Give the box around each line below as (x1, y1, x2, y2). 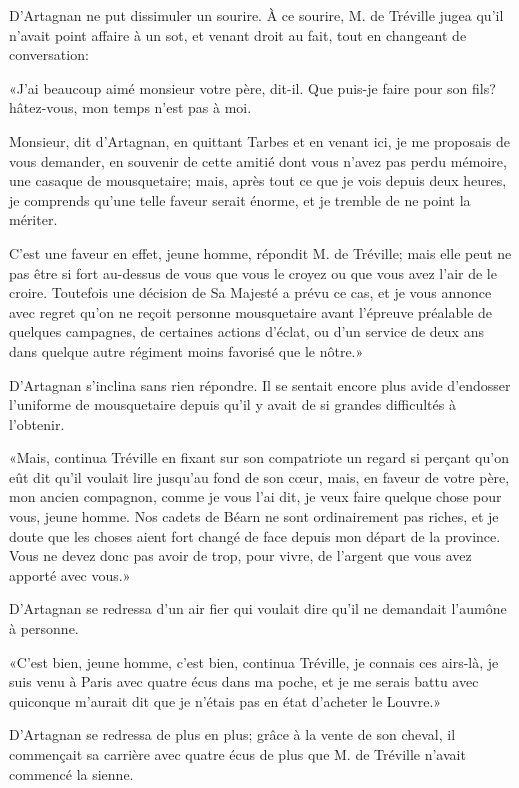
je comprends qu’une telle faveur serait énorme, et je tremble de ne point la (9, 189, 471, 210)
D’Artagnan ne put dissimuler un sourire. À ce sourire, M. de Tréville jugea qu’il (9, 5, 504, 25)
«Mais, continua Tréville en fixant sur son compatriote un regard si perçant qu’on (9, 447, 509, 468)
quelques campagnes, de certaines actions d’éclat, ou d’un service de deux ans (9, 321, 484, 342)
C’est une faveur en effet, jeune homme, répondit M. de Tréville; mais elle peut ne (9, 242, 512, 263)
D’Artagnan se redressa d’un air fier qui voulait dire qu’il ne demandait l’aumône (9, 598, 507, 619)
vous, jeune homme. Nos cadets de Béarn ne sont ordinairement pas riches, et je (9, 506, 499, 527)
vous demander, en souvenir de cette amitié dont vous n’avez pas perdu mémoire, (9, 150, 507, 171)
